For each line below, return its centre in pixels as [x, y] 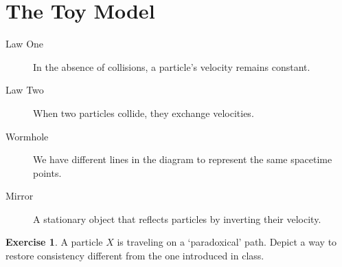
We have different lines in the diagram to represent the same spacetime [183, 159]
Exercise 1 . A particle [54, 242]
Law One [25, 44]
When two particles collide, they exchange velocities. [144, 113]
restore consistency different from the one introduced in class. [135, 256]
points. [47, 172]
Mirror [20, 196]
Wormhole [27, 136]
